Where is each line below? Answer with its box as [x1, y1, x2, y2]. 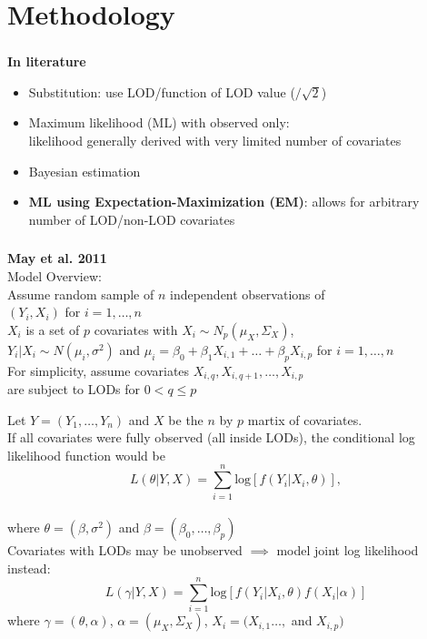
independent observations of [169, 284, 325, 303]
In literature [7, 52, 86, 71]
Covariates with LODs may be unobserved [7, 541, 243, 560]
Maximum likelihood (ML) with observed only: [28, 113, 290, 132]
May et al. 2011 [7, 248, 107, 268]
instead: [7, 558, 51, 577]
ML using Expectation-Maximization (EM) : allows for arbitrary [28, 192, 420, 211]
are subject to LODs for [7, 380, 141, 398]
